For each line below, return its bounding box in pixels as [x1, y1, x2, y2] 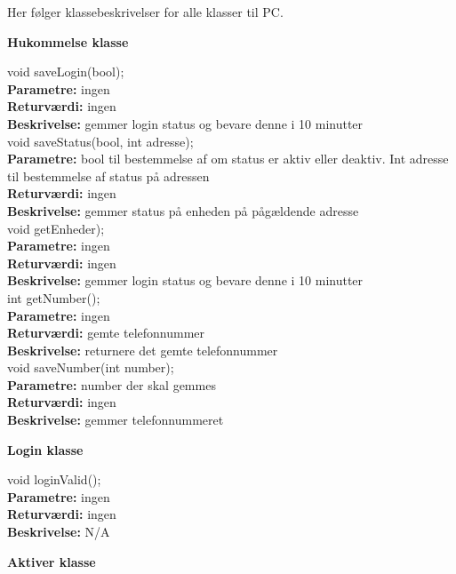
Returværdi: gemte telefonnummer [7, 323, 205, 342]
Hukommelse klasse [7, 32, 129, 51]
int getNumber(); [7, 288, 100, 307]
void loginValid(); [7, 470, 101, 489]
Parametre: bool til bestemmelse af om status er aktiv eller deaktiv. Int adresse [7, 149, 449, 168]
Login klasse [7, 440, 84, 458]
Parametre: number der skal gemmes [7, 375, 216, 394]
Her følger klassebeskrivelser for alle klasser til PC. [7, 3, 284, 20]
